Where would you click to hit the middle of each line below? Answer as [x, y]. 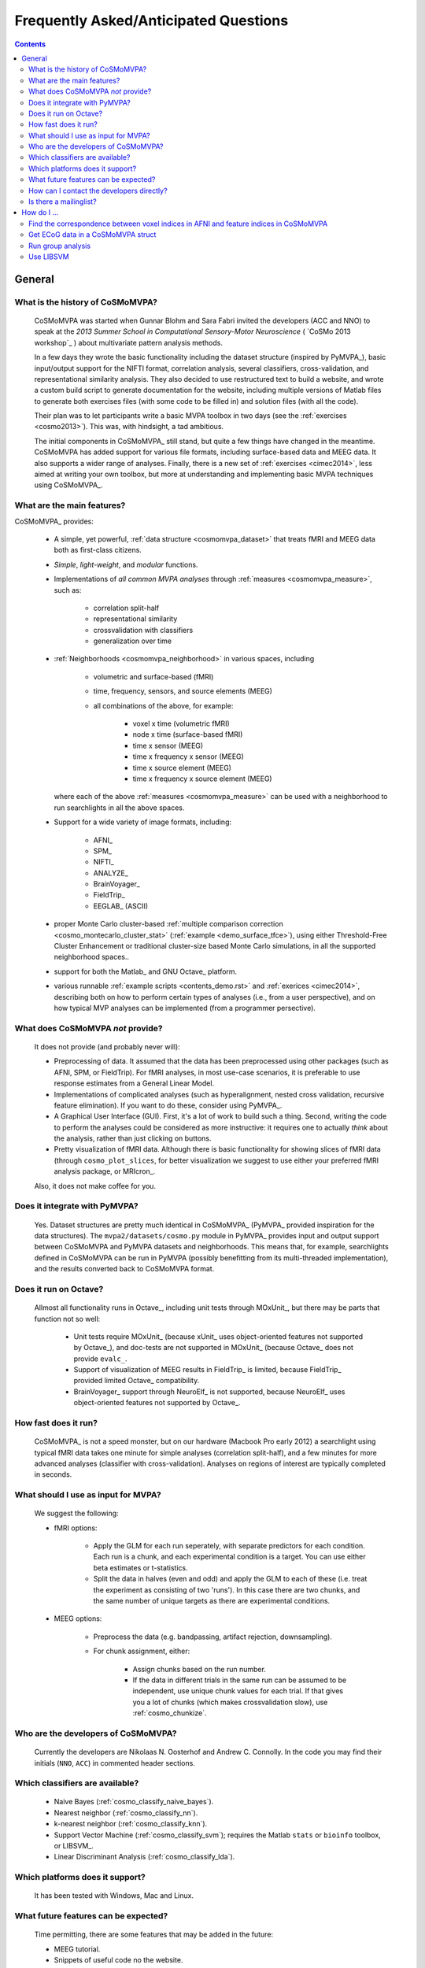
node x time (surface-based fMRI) [188, 734]
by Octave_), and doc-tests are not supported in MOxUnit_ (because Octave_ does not [214, 1348]
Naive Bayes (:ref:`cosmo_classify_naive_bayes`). [134, 1802]
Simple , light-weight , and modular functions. [126, 564]
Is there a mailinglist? [63, 202]
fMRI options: [76, 1528]
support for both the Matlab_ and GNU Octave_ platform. [146, 971]
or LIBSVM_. [74, 1846]
